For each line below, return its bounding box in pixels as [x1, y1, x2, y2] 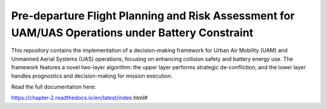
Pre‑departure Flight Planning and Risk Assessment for [11, 9, 295, 22]
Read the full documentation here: [11, 83, 96, 90]
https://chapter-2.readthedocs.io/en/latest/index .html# [11, 94, 148, 102]
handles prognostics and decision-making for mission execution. [11, 72, 173, 79]
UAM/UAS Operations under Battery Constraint [11, 26, 254, 39]
